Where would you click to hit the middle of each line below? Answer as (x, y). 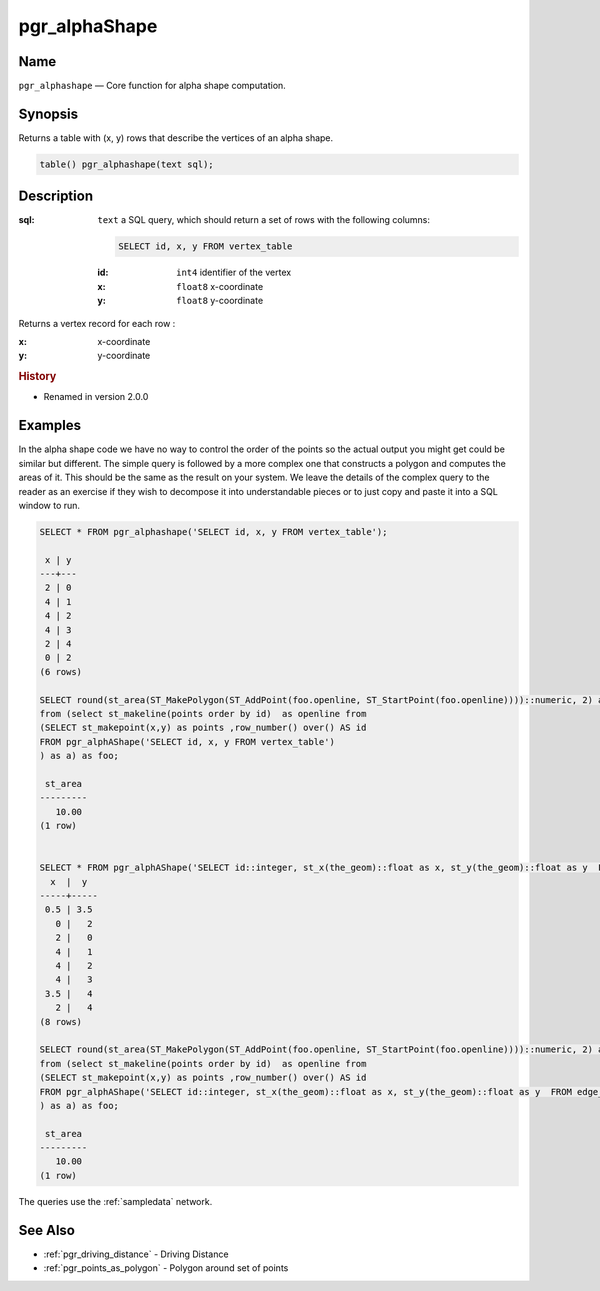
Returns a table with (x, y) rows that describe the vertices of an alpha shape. (176, 137)
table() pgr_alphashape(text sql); (126, 164)
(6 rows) (61, 671)
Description (56, 196)
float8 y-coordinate (220, 301)
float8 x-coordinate (220, 286)
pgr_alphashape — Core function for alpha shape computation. (152, 86)
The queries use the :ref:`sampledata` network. (115, 1201)
